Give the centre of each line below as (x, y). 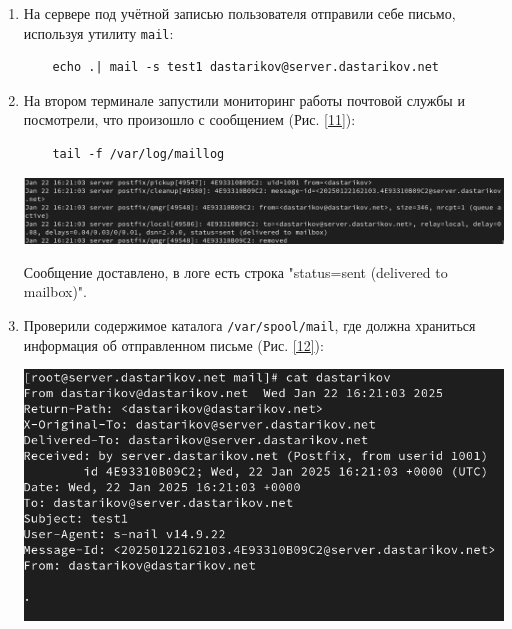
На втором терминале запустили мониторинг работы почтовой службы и (244, 99)
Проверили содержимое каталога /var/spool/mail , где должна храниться (249, 324)
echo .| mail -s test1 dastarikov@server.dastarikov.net (246, 67)
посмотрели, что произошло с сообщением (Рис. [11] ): (189, 119)
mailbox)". (55, 291)
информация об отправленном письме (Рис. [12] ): (173, 344)
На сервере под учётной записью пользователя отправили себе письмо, (239, 13)
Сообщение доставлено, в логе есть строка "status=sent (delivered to (235, 271)
